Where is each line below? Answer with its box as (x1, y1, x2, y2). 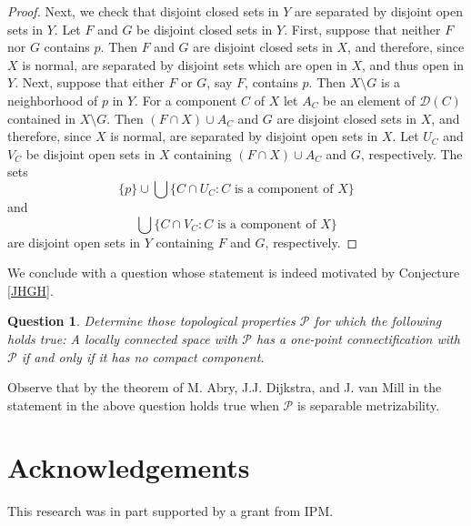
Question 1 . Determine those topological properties (7, 311, 296, 330)
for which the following (314, 311, 442, 330)
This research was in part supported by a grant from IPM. (7, 501, 334, 521)
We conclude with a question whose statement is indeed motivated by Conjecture (7, 263, 460, 282)
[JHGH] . (7, 280, 54, 299)
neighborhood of (7, 90, 98, 109)
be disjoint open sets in (25, 144, 155, 163)
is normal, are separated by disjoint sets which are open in (22, 55, 347, 74)
